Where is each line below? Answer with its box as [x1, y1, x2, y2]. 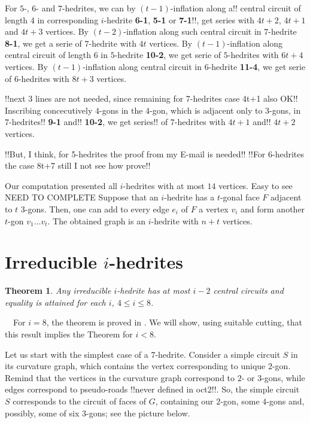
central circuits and [213, 284, 284, 297]
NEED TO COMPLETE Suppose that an [5, 191, 159, 203]
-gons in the [99, 104, 143, 116]
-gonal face [220, 191, 260, 203]
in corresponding [37, 13, 99, 26]
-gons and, [266, 394, 305, 407]
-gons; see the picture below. [86, 406, 190, 419]
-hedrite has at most [117, 284, 190, 297]
